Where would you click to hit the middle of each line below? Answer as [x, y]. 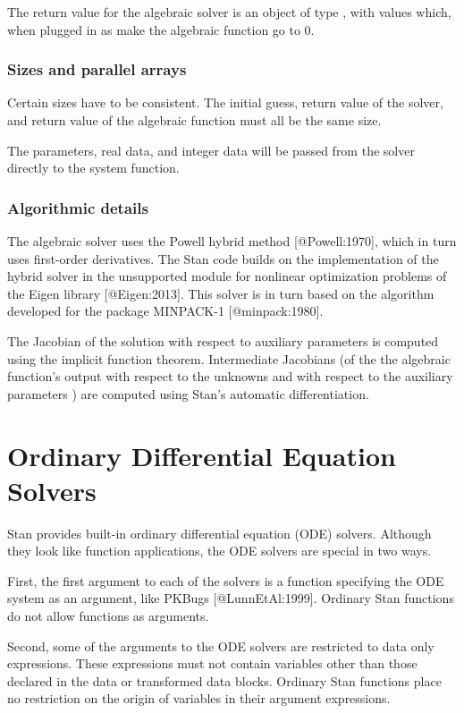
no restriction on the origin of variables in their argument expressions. [199, 698]
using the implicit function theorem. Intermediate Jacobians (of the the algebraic [229, 358]
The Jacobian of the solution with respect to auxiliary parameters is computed [223, 340]
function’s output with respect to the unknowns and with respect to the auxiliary [230, 376]
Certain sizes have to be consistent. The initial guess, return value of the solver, [225, 102]
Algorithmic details [78, 207]
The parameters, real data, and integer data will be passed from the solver [211, 150]
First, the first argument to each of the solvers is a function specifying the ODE [226, 580]
